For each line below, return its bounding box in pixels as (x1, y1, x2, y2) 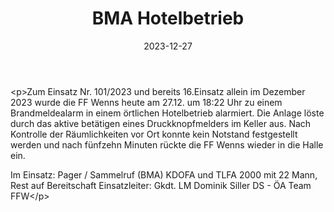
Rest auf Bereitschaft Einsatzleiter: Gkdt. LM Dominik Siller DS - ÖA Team (10, 179, 312, 191)
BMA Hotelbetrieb (91, 7, 245, 30)
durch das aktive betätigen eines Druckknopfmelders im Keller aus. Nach (10, 117, 312, 129)
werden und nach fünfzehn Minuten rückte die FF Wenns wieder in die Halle (10, 138, 324, 151)
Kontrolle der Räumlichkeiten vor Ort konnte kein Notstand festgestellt (10, 128, 298, 140)
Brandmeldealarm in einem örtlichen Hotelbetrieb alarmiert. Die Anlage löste (10, 107, 325, 119)
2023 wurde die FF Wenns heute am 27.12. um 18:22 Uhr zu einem (10, 96, 283, 108)
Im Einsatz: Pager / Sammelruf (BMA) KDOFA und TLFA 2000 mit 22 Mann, (10, 168, 318, 181)
